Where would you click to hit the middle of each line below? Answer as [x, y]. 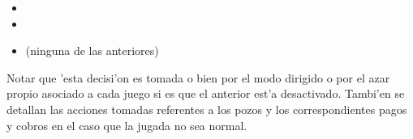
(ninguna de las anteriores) [92, 51]
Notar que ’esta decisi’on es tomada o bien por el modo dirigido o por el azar [198, 77]
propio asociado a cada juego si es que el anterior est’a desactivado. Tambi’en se [206, 93]
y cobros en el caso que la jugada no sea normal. [127, 125]
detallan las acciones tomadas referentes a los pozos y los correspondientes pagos [207, 109]
